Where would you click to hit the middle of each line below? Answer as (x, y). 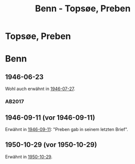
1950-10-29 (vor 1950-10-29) (51, 145)
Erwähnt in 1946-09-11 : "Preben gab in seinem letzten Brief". (67, 129)
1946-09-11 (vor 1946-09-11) (50, 117)
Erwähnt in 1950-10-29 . (29, 157)
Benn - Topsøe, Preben (83, 9)
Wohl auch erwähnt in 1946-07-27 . (40, 89)
